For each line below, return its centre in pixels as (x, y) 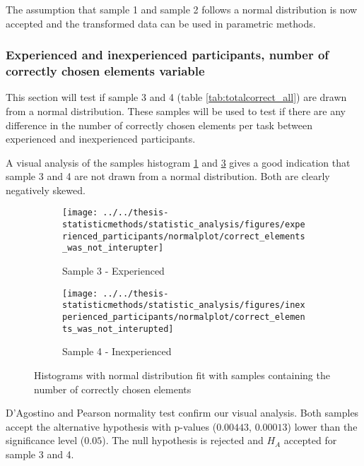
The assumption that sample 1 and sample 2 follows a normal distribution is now (182, 9)
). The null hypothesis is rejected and (183, 440)
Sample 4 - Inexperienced (117, 351)
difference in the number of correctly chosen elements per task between (159, 125)
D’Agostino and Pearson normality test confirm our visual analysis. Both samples (182, 413)
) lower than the (322, 426)
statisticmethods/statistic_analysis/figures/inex (184, 305)
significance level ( (45, 440)
